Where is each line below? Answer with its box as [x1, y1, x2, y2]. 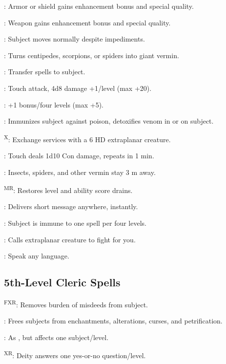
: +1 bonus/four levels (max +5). [4, 99, 103, 109]
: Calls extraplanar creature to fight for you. [4, 234, 136, 244]
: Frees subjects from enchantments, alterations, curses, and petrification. [4, 316, 223, 326]
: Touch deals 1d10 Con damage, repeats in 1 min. [4, 150, 154, 160]
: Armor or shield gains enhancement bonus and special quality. [4, 1, 194, 11]
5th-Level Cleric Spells [4, 275, 121, 290]
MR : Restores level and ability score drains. [4, 184, 133, 195]
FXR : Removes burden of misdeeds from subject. [4, 298, 148, 309]
